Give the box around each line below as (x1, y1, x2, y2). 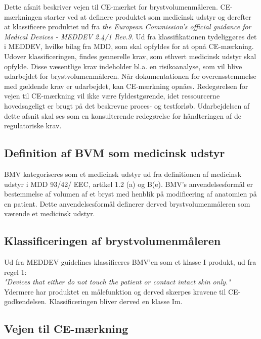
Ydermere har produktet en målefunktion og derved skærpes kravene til (4, 286, 226, 297)
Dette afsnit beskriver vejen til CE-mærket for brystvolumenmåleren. (4, 2, 218, 12)
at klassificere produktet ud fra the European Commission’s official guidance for (4, 21, 251, 32)
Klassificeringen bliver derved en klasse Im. (49, 296, 183, 307)
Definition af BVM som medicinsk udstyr (4, 145, 225, 161)
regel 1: (4, 266, 27, 277)
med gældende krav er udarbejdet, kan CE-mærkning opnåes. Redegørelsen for (4, 80, 248, 91)
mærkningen (4, 11, 42, 22)
